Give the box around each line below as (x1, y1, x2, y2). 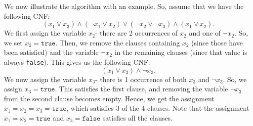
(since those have (191, 37, 243, 47)
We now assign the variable (4, 74, 86, 84)
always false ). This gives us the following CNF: (4, 56, 150, 67)
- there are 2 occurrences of (95, 28, 178, 38)
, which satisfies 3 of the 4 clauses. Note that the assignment (66, 103, 250, 113)
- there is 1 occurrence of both (95, 74, 187, 84)
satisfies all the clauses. (102, 113, 172, 123)
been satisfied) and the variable (4, 47, 99, 57)
